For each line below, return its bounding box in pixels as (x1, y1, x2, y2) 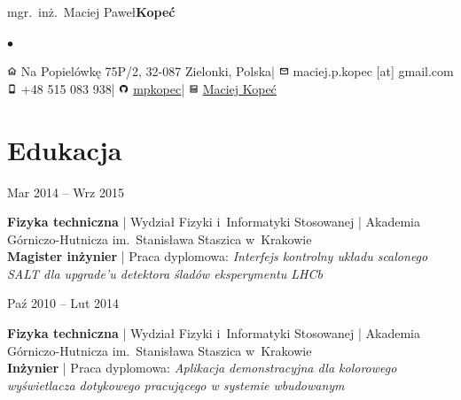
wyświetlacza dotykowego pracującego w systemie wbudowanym (7, 375, 345, 394)
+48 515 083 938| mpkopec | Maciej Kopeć (20, 79, 277, 97)
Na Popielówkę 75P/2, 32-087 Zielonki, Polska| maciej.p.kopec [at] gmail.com (20, 62, 454, 81)
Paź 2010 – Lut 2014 (7, 294, 119, 312)
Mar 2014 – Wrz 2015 (7, 182, 124, 201)
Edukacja (7, 131, 122, 167)
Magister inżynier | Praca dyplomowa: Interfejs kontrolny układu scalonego (7, 247, 428, 265)
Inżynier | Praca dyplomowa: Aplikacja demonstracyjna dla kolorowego (7, 358, 397, 377)
